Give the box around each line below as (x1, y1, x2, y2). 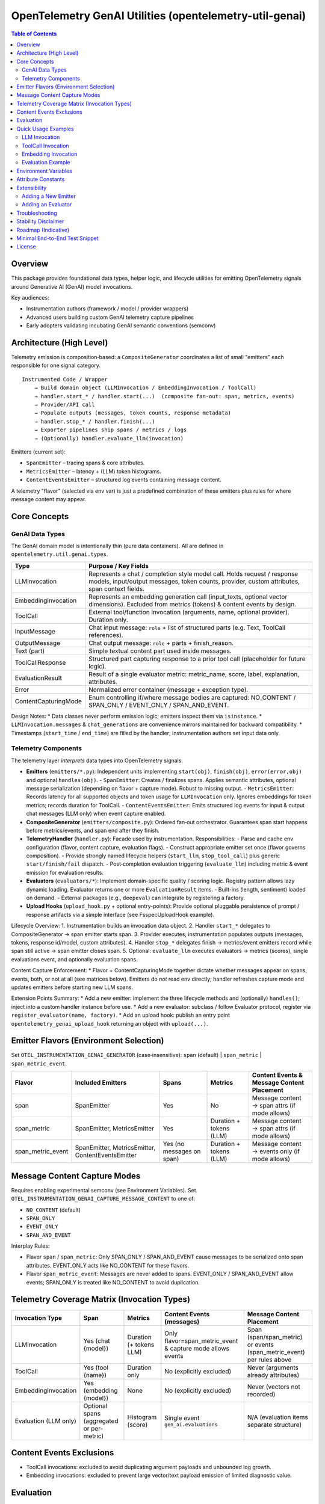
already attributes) (247, 1370, 300, 1379)
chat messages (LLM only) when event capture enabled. (26, 810, 166, 818)
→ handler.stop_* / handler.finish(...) (34, 418, 156, 425)
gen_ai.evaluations (164, 1422, 218, 1428)
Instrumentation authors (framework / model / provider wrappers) (26, 305, 189, 312)
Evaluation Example (22, 159, 70, 166)
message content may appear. (11, 495, 87, 502)
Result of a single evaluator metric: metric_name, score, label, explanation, (88, 670, 300, 678)
